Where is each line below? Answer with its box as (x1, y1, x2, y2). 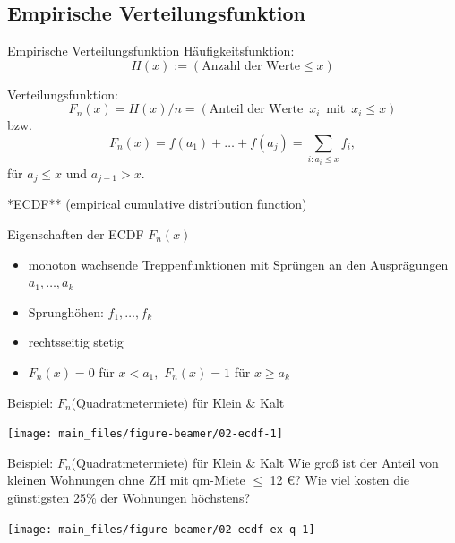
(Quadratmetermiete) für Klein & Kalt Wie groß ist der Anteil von (71, 452, 439, 471)
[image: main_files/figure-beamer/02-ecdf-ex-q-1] (7, 522, 315, 536)
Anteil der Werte (209, 103, 304, 116)
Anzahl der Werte (202, 59, 300, 73)
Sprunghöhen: (28, 302, 104, 321)
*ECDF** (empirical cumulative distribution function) (7, 194, 307, 213)
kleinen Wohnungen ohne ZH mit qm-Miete (7, 470, 245, 489)
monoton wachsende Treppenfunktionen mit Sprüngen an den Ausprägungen (28, 254, 449, 273)
